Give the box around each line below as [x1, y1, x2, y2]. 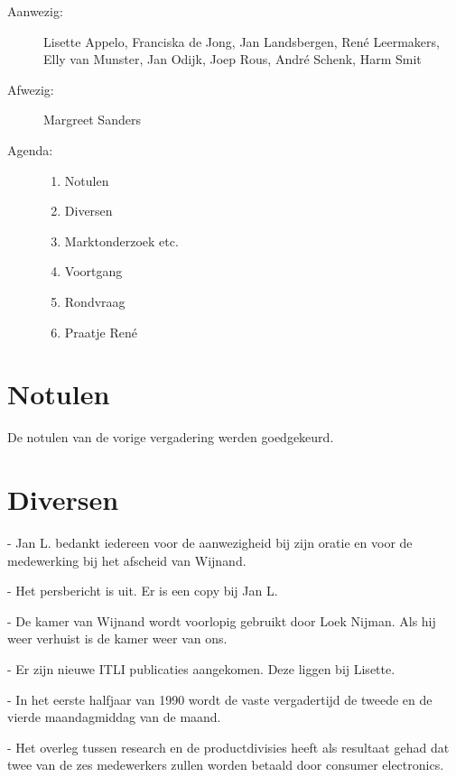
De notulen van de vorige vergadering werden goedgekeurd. [7, 428, 334, 447]
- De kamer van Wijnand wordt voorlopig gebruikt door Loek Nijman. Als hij [7, 611, 436, 630]
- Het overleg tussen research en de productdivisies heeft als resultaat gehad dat [7, 737, 450, 756]
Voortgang [64, 262, 123, 281]
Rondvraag [64, 291, 126, 310]
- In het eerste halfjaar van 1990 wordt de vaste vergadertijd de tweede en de [7, 689, 433, 708]
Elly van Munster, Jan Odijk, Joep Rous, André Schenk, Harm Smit [43, 50, 422, 69]
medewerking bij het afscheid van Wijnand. [7, 550, 247, 569]
